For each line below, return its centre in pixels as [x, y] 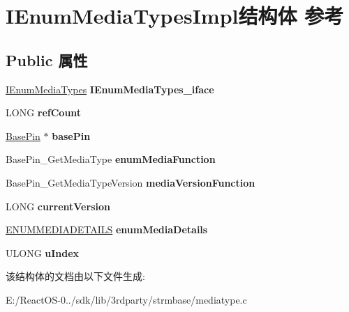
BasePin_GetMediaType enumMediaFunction [111, 159]
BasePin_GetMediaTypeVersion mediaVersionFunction [131, 182]
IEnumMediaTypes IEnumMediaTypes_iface [110, 89]
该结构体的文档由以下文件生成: [75, 276]
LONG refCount [44, 112]
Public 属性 [47, 60]
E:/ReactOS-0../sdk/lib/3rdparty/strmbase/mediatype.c [126, 299]
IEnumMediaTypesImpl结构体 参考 [175, 16]
